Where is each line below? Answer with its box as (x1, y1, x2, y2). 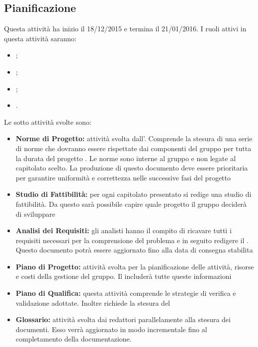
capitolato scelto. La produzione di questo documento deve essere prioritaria (15, 163, 248, 173)
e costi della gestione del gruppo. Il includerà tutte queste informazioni (15, 271, 232, 281)
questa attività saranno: (4, 33, 77, 43)
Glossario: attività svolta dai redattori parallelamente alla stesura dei (15, 314, 231, 325)
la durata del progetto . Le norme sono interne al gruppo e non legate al (15, 153, 236, 163)
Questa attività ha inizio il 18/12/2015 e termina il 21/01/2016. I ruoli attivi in (4, 23, 247, 34)
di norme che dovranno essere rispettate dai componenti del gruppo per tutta (15, 143, 252, 153)
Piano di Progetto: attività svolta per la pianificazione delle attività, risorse (15, 261, 254, 271)
